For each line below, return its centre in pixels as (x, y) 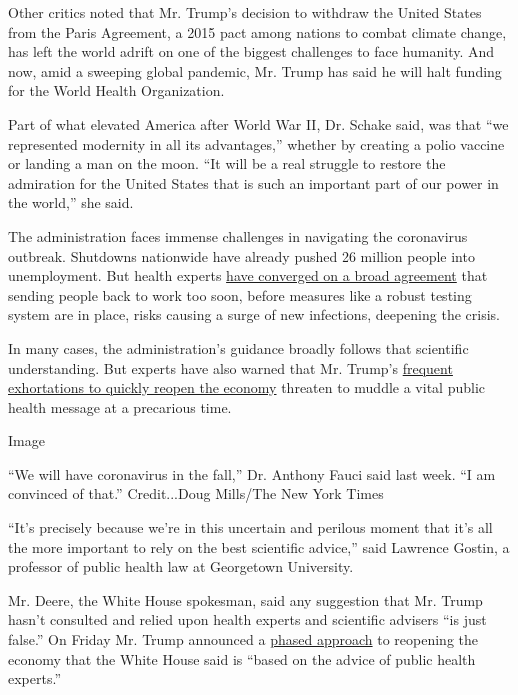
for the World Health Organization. (116, 90)
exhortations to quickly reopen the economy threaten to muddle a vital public (247, 387)
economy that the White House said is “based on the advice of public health (242, 658)
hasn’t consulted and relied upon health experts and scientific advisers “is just (247, 619)
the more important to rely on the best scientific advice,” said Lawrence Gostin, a (259, 546)
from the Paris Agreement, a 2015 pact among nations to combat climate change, (257, 31)
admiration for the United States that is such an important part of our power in (253, 182)
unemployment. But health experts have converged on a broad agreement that (248, 275)
